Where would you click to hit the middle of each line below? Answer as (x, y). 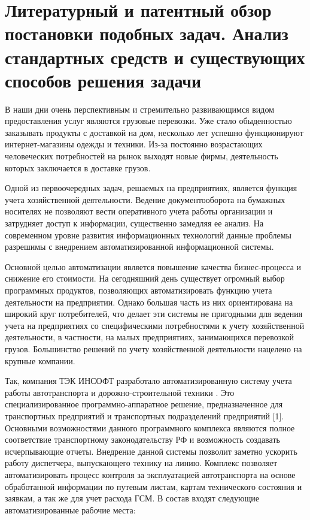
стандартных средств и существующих (155, 57)
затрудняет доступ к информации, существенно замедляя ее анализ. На (134, 223)
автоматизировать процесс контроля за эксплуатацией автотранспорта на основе (150, 474)
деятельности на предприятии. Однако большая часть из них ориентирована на (149, 302)
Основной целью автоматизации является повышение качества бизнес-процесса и (153, 266)
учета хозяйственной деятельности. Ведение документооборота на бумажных (145, 199)
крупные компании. (40, 360)
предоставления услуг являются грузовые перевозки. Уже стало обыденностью (148, 121)
